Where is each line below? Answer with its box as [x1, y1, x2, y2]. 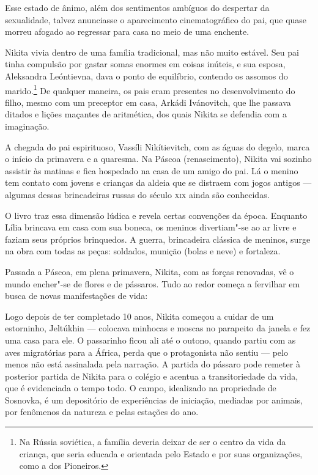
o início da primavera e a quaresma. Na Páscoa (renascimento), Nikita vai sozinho [5, 152, 312, 165]
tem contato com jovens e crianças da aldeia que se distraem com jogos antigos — [5, 176, 312, 189]
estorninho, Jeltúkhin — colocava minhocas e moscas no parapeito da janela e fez [5, 322, 311, 334]
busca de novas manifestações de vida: [5, 289, 148, 302]
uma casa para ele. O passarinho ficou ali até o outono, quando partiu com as [5, 333, 296, 346]
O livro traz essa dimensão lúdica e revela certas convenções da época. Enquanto [5, 208, 308, 221]
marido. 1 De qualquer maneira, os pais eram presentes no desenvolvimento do [5, 82, 295, 97]
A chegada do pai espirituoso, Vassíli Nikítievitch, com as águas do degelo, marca [5, 140, 310, 153]
